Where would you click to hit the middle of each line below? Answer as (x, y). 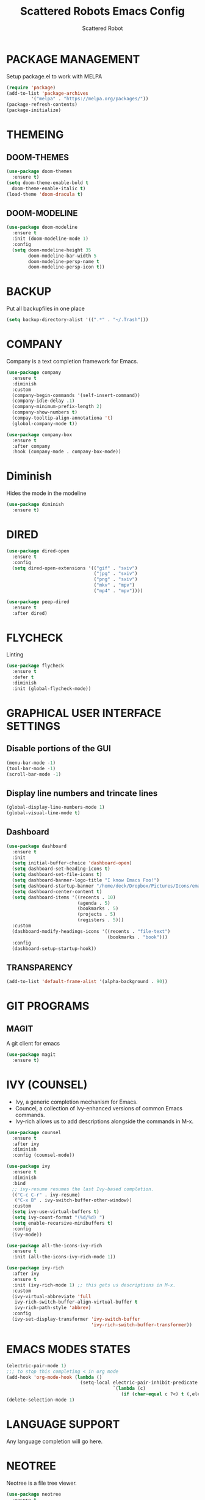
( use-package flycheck (35, 666)
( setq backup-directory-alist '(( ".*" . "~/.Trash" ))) (77, 320)
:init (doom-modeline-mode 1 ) (50, 239)
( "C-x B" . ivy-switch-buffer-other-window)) (73, 1200)
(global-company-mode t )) (45, 423)
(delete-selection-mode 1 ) (41, 1400)
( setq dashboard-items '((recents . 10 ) (64, 897)
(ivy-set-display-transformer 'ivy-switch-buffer (76, 1320)
